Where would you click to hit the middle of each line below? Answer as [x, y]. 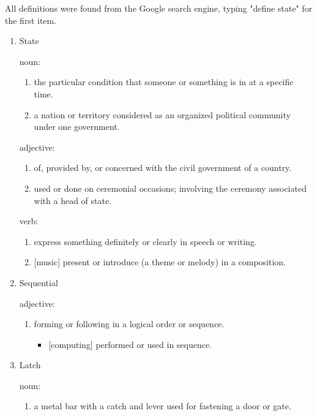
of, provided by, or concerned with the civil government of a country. [163, 168]
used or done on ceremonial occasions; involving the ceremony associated [170, 188]
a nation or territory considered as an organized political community [162, 114]
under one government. [77, 127]
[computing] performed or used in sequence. [130, 344]
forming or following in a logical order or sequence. [129, 324]
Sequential [39, 282]
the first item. [31, 20]
